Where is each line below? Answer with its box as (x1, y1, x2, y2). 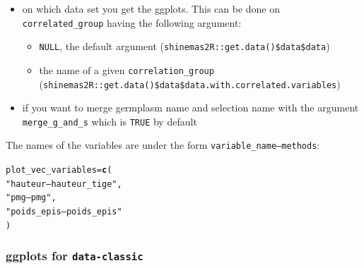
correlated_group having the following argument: (22, 15, 242, 30)
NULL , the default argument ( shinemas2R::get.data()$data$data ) (39, 39, 330, 54)
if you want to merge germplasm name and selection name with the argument (22, 100, 359, 115)
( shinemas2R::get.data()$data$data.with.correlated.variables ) (39, 76, 341, 91)
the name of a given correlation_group (39, 62, 214, 77)
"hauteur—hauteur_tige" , (6, 178, 122, 189)
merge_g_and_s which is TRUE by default (22, 114, 197, 128)
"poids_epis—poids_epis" (6, 207, 122, 217)
